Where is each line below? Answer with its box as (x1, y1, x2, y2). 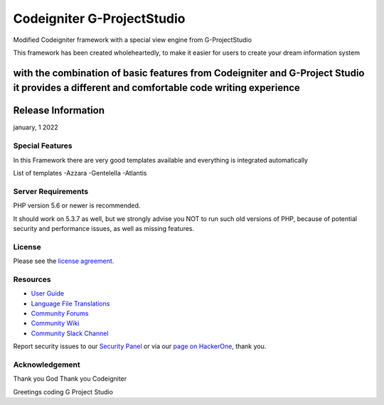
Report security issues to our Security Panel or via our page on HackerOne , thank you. (13, 342, 267, 351)
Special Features (13, 141, 73, 151)
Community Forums (31, 309, 89, 318)
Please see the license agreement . (13, 256, 114, 266)
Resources (13, 274, 51, 284)
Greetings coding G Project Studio (13, 387, 114, 396)
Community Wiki (31, 319, 80, 328)
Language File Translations (31, 299, 110, 308)
